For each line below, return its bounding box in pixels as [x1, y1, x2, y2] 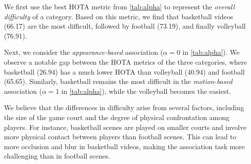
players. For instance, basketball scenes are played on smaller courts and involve [4, 122, 247, 132]
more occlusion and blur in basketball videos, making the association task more [4, 141, 245, 151]
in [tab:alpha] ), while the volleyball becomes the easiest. [61, 85, 231, 96]
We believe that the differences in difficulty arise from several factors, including [4, 102, 245, 113]
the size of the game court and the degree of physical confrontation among [4, 112, 230, 122]
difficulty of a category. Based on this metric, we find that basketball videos [4, 11, 233, 21]
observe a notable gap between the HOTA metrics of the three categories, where [4, 56, 247, 67]
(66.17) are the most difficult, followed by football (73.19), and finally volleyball [4, 21, 246, 31]
